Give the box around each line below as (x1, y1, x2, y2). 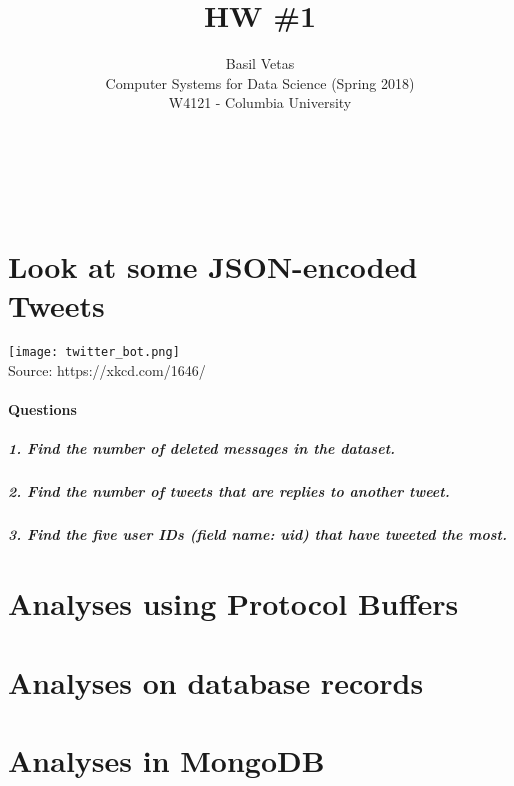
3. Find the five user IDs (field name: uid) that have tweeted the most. (8, 524, 507, 545)
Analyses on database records (8, 661, 424, 702)
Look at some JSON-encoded (8, 246, 418, 287)
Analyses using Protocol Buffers (8, 583, 459, 624)
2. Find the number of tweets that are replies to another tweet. (8, 481, 450, 502)
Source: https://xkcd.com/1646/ (8, 360, 206, 381)
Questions (8, 399, 77, 420)
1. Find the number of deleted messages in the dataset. (8, 438, 396, 459)
